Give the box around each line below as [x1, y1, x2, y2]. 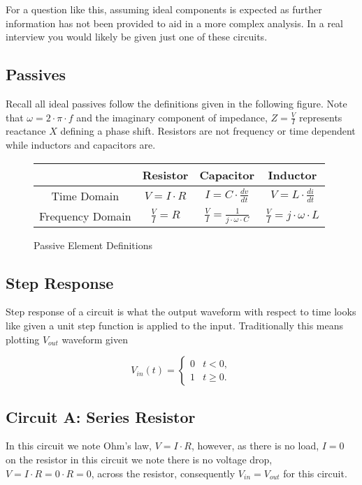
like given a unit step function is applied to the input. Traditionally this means [6, 318, 344, 332]
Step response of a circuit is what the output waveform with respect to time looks [6, 304, 356, 319]
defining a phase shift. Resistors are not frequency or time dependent [60, 124, 356, 138]
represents [299, 110, 342, 124]
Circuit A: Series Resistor [6, 405, 196, 427]
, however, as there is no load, [191, 438, 319, 453]
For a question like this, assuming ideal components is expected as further [6, 2, 322, 16]
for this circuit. [283, 465, 347, 480]
